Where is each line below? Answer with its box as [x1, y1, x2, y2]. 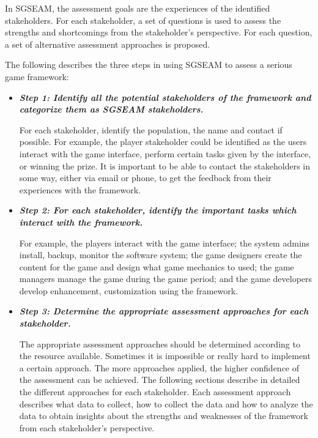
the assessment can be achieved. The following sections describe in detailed [19, 373, 300, 386]
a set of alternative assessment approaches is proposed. [5, 37, 210, 50]
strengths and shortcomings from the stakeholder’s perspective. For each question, [5, 26, 312, 39]
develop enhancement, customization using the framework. [19, 284, 239, 297]
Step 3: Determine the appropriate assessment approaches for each [19, 305, 309, 317]
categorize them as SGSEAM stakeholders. [19, 103, 204, 116]
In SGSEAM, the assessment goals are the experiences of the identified [5, 2, 270, 14]
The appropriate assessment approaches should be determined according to [19, 337, 300, 350]
